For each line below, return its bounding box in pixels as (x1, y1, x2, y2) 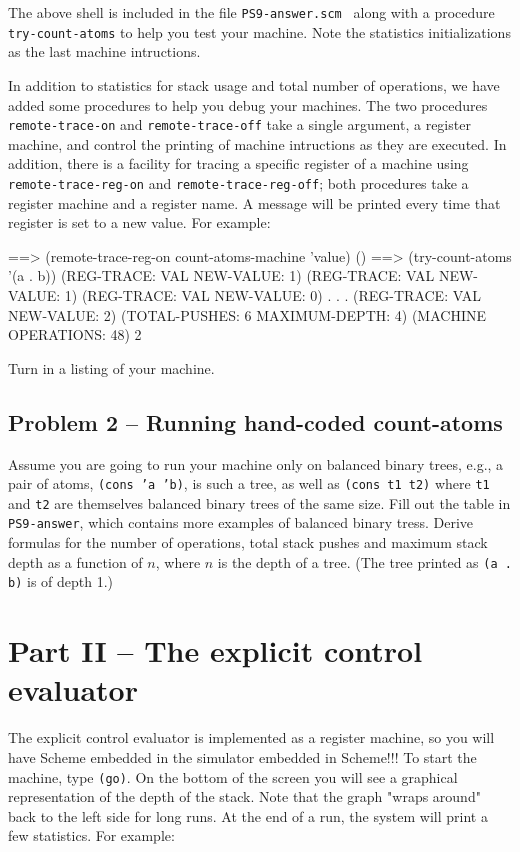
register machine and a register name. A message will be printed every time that (8, 192, 501, 213)
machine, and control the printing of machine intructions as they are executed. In (8, 133, 507, 154)
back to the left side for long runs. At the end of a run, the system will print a (8, 805, 488, 826)
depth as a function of (8, 551, 143, 572)
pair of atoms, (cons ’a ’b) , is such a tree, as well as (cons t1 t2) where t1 (8, 473, 490, 494)
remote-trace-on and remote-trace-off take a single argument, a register (8, 114, 471, 135)
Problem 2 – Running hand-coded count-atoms (8, 406, 503, 437)
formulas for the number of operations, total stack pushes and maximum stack (8, 532, 488, 553)
